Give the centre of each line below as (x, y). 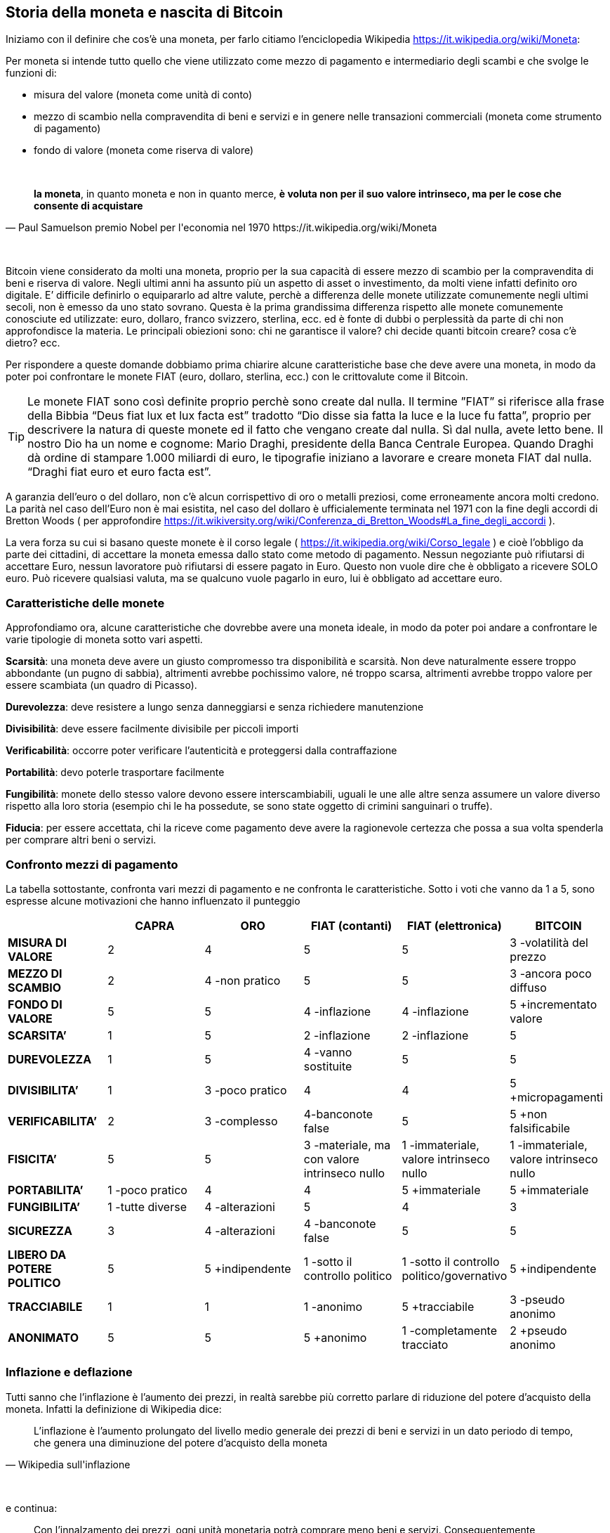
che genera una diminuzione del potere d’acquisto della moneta (181, 1442)
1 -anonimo (333, 1306)
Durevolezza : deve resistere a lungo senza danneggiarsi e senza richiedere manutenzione (215, 707)
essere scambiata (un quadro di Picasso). (101, 685)
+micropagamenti (556, 1097)
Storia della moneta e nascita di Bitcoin (144, 12)
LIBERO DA (37, 1254)
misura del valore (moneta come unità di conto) (143, 95)
